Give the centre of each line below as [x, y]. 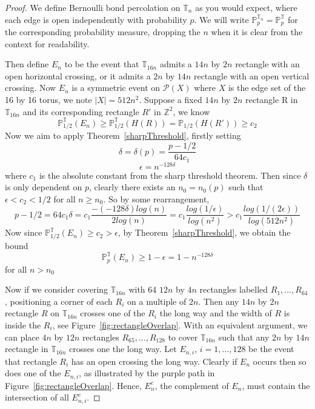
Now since [24, 232]
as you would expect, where [246, 7]
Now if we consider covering [57, 289]
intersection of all [37, 397]
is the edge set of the [267, 88]
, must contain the [276, 385]
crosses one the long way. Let [123, 349]
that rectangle [31, 361]
